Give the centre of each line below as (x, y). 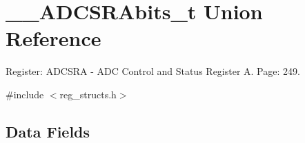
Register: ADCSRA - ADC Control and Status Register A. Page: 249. (153, 71)
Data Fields (48, 131)
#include (25, 94)
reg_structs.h (88, 94)
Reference (53, 38)
